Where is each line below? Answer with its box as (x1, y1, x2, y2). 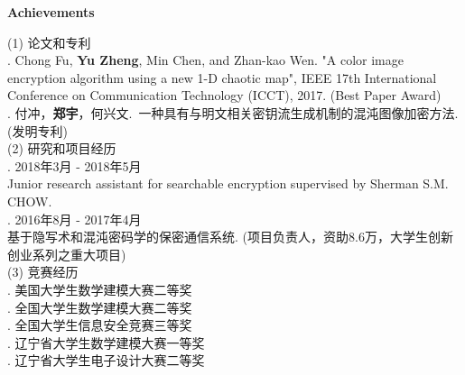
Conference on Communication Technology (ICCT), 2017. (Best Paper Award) (7, 86, 442, 105)
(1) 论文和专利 (7, 32, 91, 51)
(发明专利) (7, 121, 68, 140)
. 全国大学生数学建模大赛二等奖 (7, 297, 192, 316)
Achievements (7, 3, 95, 21)
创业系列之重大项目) (7, 244, 126, 263)
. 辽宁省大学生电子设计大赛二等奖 (7, 351, 205, 370)
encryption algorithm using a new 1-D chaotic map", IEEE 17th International (7, 68, 437, 87)
